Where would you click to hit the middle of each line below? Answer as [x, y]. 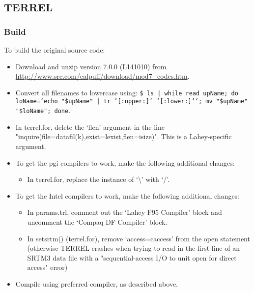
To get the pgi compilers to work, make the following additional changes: [125, 162]
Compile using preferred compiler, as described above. [97, 283]
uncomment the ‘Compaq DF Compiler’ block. [97, 221]
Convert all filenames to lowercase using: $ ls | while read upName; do [127, 92]
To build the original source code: [55, 50]
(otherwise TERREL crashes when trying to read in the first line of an [133, 248]
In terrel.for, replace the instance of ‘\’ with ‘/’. [99, 179]
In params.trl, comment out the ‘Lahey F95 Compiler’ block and [125, 212]
